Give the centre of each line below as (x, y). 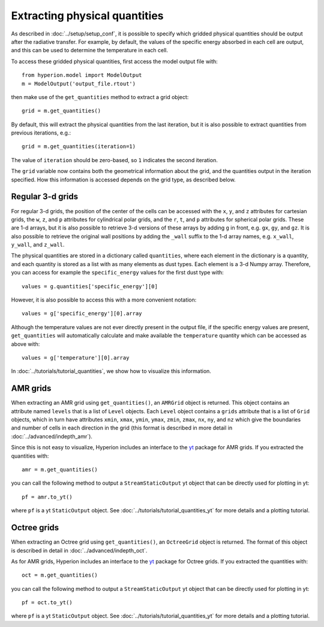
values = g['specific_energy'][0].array (82, 313)
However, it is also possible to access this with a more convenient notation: (104, 300)
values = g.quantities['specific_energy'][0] (90, 286)
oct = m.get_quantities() (60, 575)
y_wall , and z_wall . (38, 245)
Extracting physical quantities (88, 16)
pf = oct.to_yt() (47, 603)
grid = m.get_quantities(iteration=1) (79, 147)
